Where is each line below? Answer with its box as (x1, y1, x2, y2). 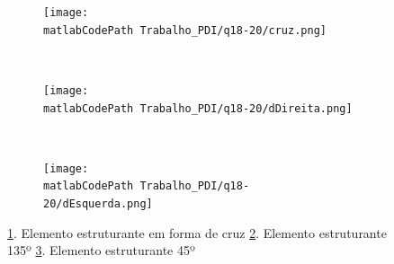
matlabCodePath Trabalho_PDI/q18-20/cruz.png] (43, 23, 327, 37)
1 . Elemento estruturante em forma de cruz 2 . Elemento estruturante (7, 223, 387, 242)
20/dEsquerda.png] (43, 198, 153, 211)
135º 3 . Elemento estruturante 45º (7, 241, 195, 260)
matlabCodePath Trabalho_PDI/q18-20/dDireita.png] (43, 101, 353, 115)
